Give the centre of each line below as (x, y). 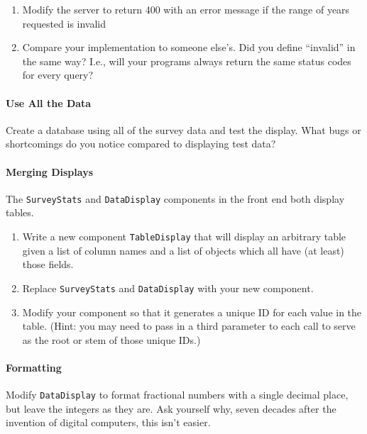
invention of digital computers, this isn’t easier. (108, 422)
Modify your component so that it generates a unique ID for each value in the (192, 312)
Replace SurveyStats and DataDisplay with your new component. (168, 288)
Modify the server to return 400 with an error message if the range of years (186, 9)
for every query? (58, 75)
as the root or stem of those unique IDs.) (111, 339)
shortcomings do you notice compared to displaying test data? (141, 144)
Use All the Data (49, 102)
